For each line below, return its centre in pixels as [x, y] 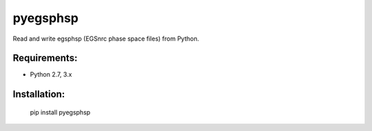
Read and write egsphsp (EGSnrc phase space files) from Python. [106, 39]
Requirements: [45, 58]
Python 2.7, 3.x [51, 74]
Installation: [39, 94]
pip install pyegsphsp [60, 112]
